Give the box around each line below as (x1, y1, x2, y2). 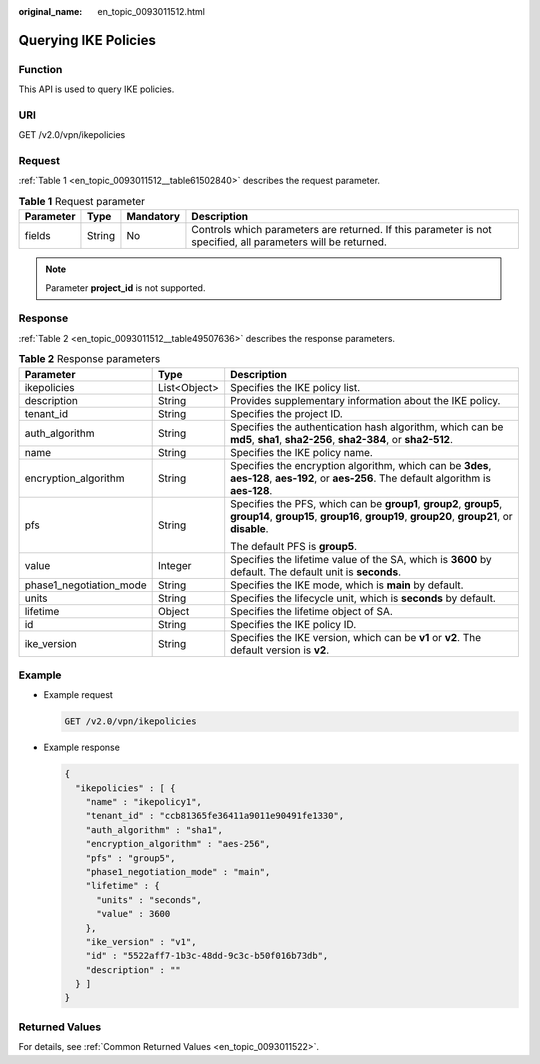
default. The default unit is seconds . (230, 565, 402, 579)
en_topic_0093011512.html (97, 6, 205, 17)
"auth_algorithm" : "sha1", (85, 824, 224, 835)
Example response (43, 741, 120, 754)
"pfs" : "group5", (85, 852, 176, 864)
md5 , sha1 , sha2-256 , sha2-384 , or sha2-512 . (230, 432, 454, 446)
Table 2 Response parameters (18, 352, 161, 366)
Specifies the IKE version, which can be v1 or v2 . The (230, 630, 482, 644)
